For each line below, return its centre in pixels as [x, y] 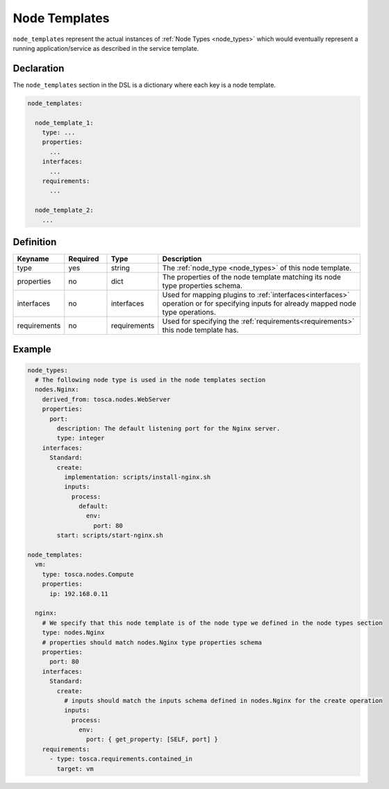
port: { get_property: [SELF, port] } [152, 739]
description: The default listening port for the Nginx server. [168, 428]
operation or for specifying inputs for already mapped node [259, 304]
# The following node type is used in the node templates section [150, 380]
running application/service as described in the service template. [106, 48]
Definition [35, 242]
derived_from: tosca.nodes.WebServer [106, 399]
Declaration [39, 68]
